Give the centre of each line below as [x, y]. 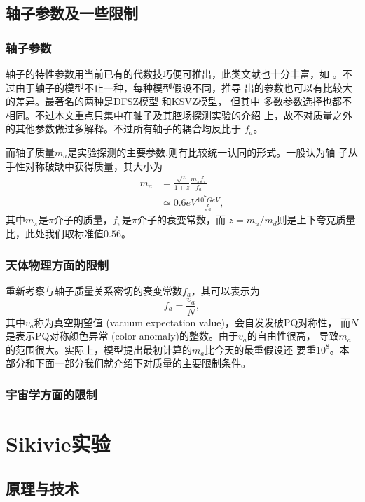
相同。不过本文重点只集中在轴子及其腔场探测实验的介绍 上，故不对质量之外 [179, 114]
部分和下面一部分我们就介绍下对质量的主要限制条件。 [128, 363]
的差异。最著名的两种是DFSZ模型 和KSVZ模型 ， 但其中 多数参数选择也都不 [179, 101]
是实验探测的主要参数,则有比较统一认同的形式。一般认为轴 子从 [213, 152]
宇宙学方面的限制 [51, 394]
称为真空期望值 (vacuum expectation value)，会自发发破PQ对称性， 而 [192, 322]
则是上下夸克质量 [316, 219]
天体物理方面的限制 [57, 264]
